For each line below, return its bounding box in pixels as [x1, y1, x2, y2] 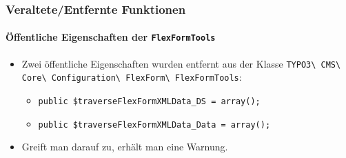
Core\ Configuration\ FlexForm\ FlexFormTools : [21, 70, 242, 84]
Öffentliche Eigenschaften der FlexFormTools [6, 30, 216, 44]
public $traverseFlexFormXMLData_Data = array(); [38, 119, 271, 130]
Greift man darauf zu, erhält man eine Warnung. [21, 139, 228, 154]
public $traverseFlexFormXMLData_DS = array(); [38, 97, 261, 107]
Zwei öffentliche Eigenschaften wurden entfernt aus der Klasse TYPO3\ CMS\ [21, 56, 341, 70]
